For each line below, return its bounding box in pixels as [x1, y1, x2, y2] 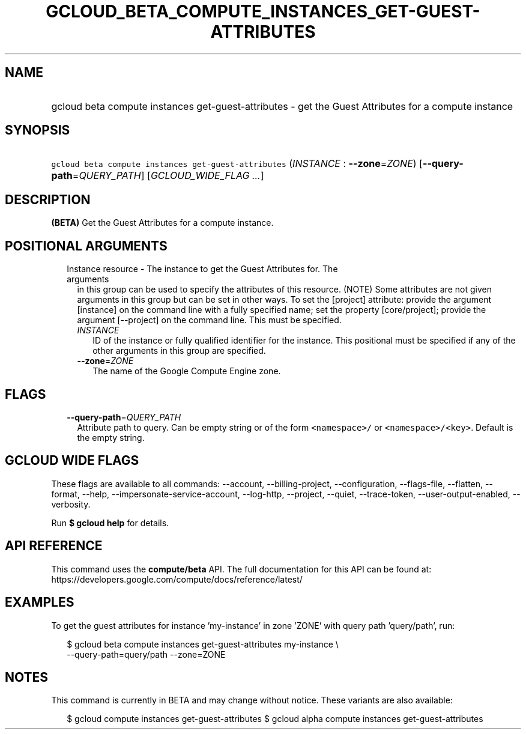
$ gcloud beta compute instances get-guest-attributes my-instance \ [67, 638, 339, 649]
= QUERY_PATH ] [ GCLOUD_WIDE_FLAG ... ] [72, 169, 264, 182]
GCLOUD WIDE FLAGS [5, 453, 139, 469]
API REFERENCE [5, 538, 103, 554]
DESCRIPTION [5, 192, 91, 207]
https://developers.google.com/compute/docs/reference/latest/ [51, 574, 303, 584]
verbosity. [51, 499, 91, 509]
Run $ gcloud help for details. [51, 517, 169, 528]
